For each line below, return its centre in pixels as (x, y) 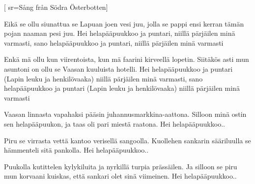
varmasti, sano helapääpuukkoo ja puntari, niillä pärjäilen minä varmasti (114, 42)
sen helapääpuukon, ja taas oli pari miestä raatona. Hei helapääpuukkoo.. (114, 123)
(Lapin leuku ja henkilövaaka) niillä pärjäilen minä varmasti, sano (103, 78)
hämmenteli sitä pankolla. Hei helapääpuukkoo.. (76, 150)
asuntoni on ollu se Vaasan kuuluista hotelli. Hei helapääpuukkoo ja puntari (118, 68)
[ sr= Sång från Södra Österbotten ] (56, 7)
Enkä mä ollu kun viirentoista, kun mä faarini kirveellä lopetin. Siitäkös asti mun (127, 59)
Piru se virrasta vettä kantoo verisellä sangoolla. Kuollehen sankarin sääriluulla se (127, 140)
